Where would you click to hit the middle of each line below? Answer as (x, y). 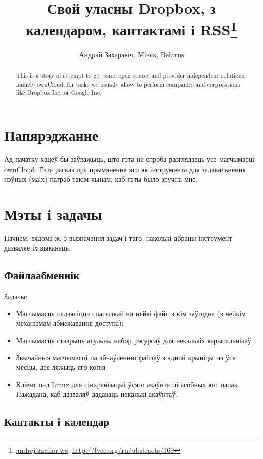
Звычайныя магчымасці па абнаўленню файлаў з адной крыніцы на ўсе (126, 357)
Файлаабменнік (42, 275)
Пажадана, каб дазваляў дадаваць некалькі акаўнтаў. (97, 394)
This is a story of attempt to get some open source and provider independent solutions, (131, 76)
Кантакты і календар (57, 421)
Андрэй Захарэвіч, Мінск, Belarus (131, 54)
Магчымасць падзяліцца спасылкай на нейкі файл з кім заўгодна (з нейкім (131, 313)
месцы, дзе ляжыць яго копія (61, 367)
